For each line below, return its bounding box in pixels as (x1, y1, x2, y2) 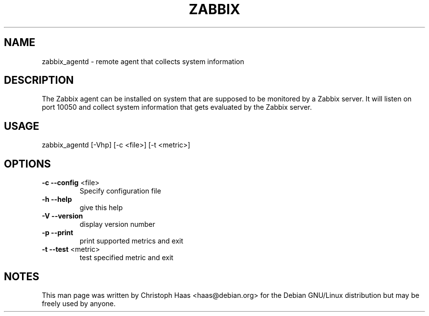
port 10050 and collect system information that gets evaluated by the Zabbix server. (42, 103, 312, 112)
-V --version (42, 212, 83, 220)
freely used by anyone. (42, 299, 116, 308)
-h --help (42, 195, 72, 204)
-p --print (42, 228, 73, 237)
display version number (79, 220, 155, 229)
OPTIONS (4, 157, 51, 170)
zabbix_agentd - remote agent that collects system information (42, 57, 244, 66)
